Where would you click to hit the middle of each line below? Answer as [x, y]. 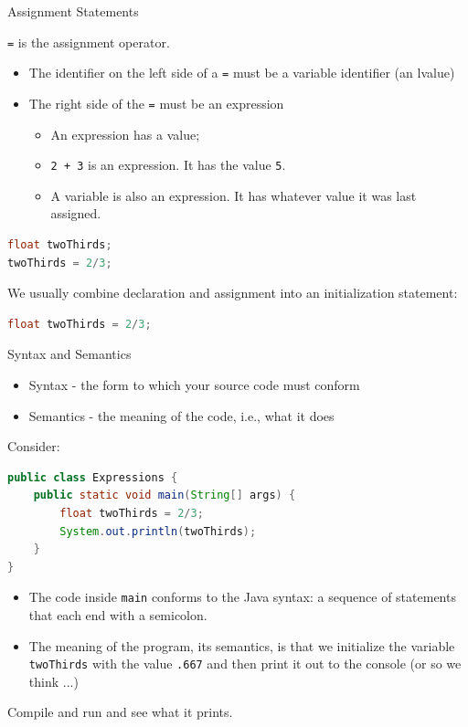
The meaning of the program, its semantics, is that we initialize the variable [242, 645]
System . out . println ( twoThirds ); [158, 531]
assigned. [76, 213]
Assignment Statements [73, 11]
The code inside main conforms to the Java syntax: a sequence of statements [242, 597]
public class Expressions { [93, 477]
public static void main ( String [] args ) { [165, 495]
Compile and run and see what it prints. [120, 712]
